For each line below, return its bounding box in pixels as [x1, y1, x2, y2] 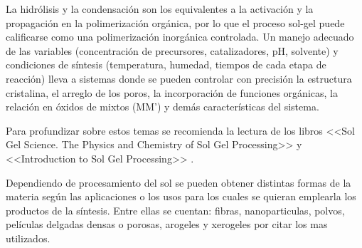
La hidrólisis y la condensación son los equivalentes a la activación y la [6, 1, 314, 16]
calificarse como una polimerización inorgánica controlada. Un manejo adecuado [6, 29, 354, 44]
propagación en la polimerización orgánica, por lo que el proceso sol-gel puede [6, 15, 345, 30]
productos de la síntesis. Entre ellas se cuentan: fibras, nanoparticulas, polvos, [6, 202, 345, 217]
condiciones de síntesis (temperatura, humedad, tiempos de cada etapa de [6, 57, 326, 72]
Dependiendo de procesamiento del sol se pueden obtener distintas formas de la [6, 175, 351, 190]
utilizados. [6, 230, 50, 245]
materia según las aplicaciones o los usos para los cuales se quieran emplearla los [6, 189, 356, 204]
